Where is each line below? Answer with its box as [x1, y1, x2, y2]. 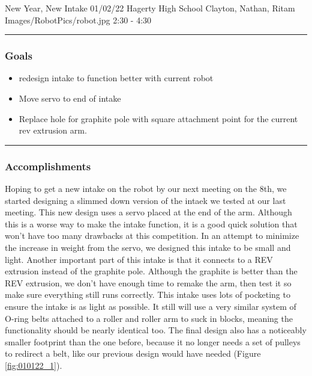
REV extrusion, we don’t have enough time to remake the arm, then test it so [5, 276, 292, 289]
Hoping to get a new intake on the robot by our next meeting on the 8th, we [5, 182, 287, 194]
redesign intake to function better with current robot [19, 72, 214, 84]
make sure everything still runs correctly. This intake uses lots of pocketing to [5, 288, 290, 301]
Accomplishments [5, 158, 91, 173]
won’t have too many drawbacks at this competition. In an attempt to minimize [5, 229, 299, 242]
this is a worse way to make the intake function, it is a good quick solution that [5, 217, 298, 230]
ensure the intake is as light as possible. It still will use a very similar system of [5, 300, 296, 312]
